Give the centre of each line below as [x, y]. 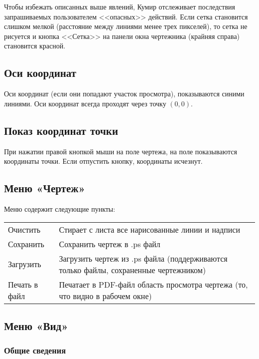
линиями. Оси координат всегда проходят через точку [85, 103]
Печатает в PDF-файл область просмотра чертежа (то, [153, 284]
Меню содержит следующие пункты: [60, 208]
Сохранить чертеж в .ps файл [110, 244]
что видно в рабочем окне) [105, 296]
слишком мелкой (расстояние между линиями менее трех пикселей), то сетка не [126, 26]
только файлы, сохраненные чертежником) [132, 270]
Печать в [23, 284]
